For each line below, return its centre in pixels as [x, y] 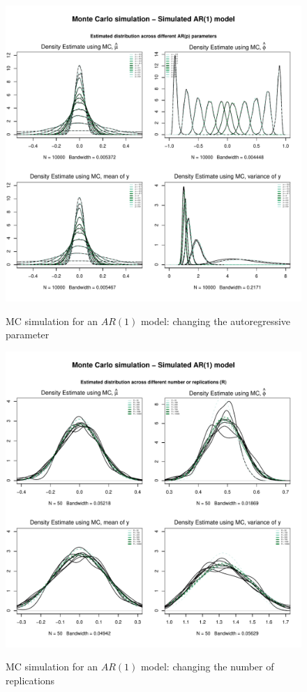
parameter [28, 334]
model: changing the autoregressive [216, 321]
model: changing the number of [207, 667]
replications [30, 680]
